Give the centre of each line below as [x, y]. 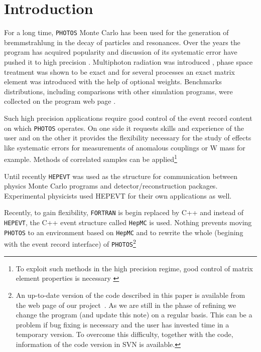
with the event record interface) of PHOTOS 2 [70, 243]
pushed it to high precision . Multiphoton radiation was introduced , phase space [128, 61]
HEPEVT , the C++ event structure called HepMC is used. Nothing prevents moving [128, 222]
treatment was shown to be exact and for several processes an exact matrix [119, 71]
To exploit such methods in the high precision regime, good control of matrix [134, 268]
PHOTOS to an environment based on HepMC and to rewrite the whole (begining [124, 232]
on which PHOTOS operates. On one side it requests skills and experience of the [124, 128]
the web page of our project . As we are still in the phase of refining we [126, 305]
